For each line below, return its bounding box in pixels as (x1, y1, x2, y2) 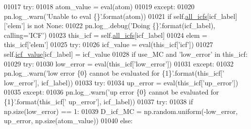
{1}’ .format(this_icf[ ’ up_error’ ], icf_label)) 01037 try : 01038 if (4, 96, 193, 106)
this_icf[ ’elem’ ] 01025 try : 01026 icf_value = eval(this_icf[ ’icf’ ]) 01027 (4, 39, 213, 49)
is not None (27, 20, 62, 31)
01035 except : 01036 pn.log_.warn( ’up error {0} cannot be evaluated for (4, 87, 219, 97)
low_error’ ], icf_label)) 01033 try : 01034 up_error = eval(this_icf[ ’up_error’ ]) (4, 77, 238, 87)
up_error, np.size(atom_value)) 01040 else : (4, 115, 133, 126)
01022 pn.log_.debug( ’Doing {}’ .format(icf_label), (66, 20, 216, 31)
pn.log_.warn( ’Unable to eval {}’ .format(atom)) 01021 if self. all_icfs (4, 11, 207, 21)
